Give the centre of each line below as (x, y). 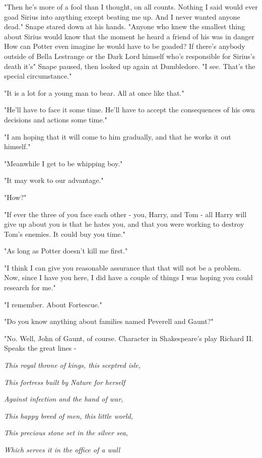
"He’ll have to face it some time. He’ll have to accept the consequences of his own (129, 110)
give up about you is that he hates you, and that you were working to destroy (124, 224)
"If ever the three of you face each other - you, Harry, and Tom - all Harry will (125, 214)
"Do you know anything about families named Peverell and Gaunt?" (109, 321)
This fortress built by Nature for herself (65, 382)
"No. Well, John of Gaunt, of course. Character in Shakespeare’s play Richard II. (129, 338)
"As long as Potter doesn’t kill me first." (66, 251)
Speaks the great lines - (40, 348)
